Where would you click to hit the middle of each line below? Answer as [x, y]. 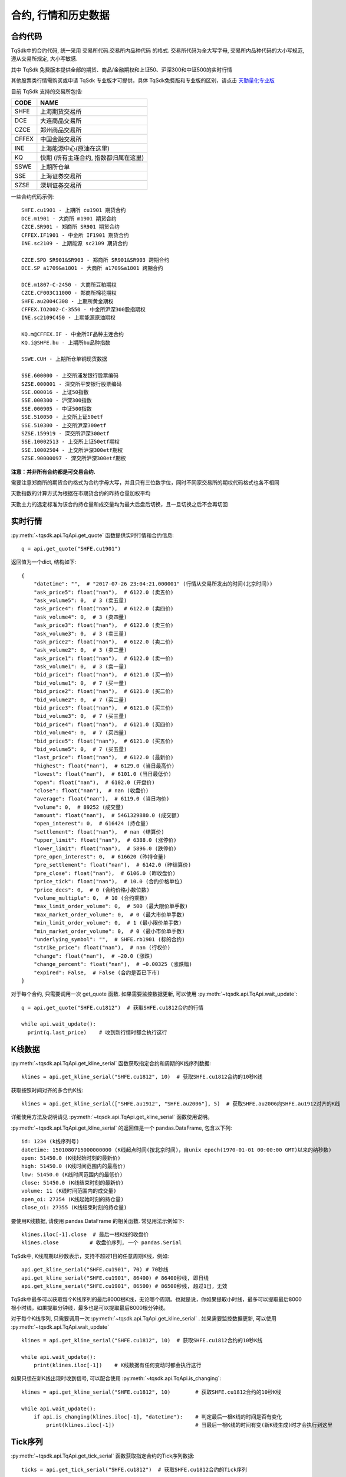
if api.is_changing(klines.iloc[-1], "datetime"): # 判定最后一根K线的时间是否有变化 [158, 1417]
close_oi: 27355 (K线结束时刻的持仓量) [74, 1208]
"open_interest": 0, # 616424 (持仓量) [91, 824]
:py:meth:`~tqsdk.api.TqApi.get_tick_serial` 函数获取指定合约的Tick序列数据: [103, 1456]
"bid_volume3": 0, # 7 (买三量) [80, 716]
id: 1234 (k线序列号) [50, 1141]
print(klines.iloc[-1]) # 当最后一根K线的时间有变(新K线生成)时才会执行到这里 [190, 1425]
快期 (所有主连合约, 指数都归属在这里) [92, 158]
